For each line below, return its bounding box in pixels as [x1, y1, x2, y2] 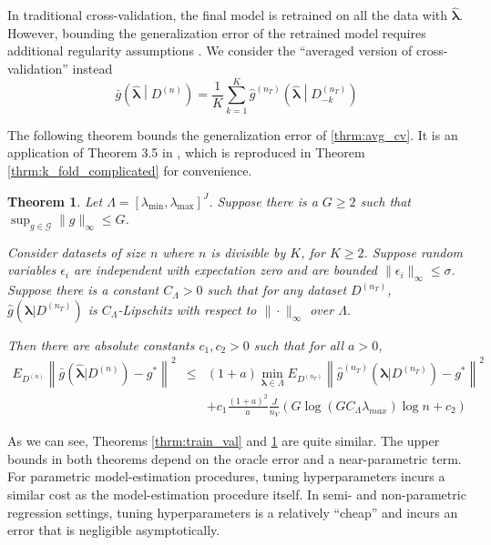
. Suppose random [363, 242, 464, 261]
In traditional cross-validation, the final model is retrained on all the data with [7, 5, 448, 25]
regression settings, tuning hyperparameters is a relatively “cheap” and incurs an [7, 502, 458, 521]
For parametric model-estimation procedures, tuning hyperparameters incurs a [7, 467, 445, 486]
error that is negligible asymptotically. [7, 520, 220, 540]
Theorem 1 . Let [7, 191, 103, 210]
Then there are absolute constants [7, 335, 195, 354]
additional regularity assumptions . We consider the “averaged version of [7, 41, 413, 60]
